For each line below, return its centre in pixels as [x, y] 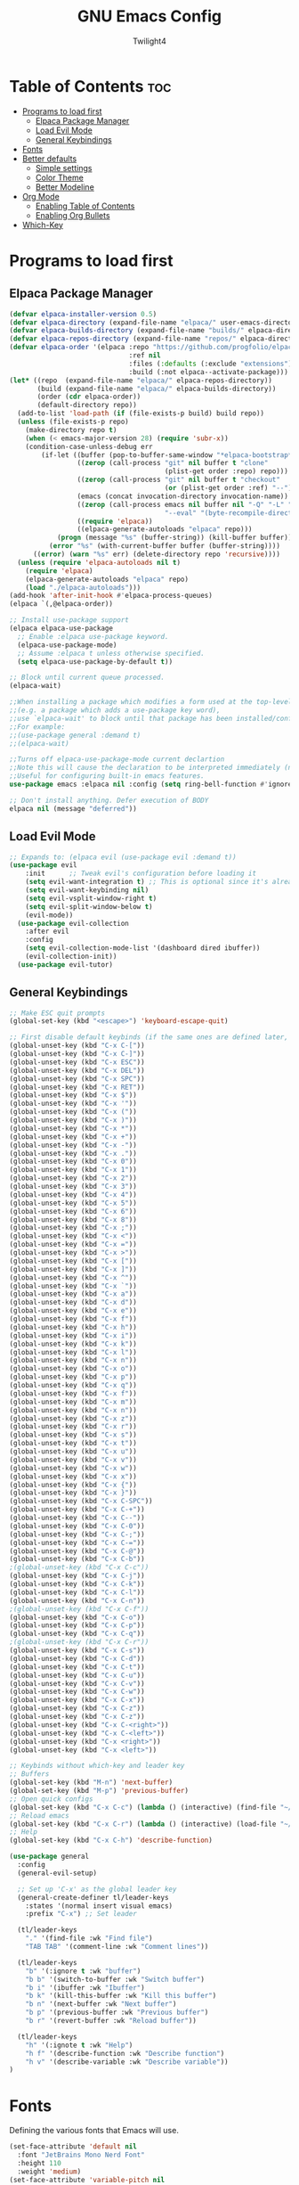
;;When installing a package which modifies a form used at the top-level [151, 702]
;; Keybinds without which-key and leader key [97, 1766]
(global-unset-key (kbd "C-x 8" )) [73, 1219]
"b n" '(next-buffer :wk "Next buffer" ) [101, 2004]
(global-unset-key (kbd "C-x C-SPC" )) [81, 1502]
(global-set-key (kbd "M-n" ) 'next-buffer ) [91, 1783]
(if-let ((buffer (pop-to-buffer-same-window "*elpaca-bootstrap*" [169, 455]
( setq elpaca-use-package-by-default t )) [95, 661]
